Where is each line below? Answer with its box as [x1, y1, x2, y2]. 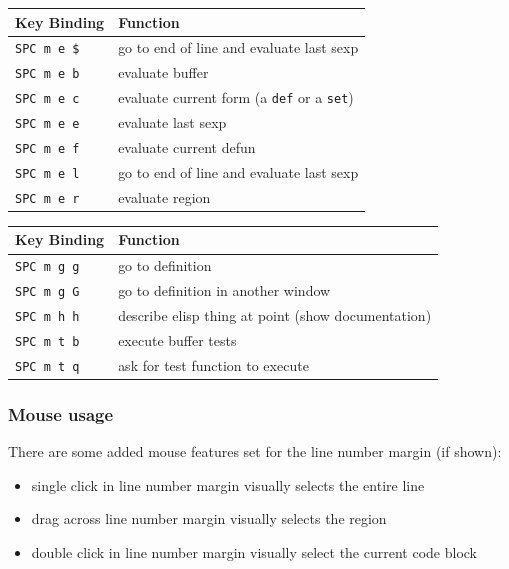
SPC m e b [15, 67, 80, 82]
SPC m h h [15, 310, 80, 325]
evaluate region [118, 186, 211, 207]
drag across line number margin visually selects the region [31, 508, 387, 529]
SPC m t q [15, 359, 80, 374]
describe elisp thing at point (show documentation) [118, 305, 432, 326]
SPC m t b [15, 335, 80, 349]
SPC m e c [15, 92, 80, 107]
